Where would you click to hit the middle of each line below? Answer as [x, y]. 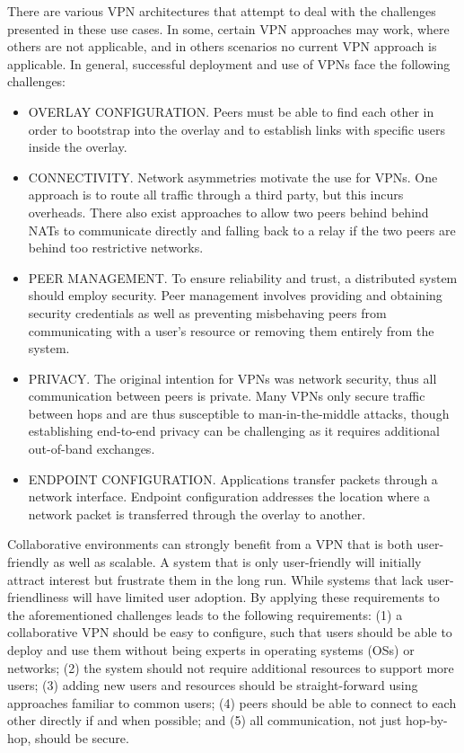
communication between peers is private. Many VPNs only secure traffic [227, 396]
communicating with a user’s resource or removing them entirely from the [231, 330]
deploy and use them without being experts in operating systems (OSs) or [211, 650]
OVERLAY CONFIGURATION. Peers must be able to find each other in [231, 111]
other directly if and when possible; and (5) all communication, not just [205, 720]
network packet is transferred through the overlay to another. [197, 514]
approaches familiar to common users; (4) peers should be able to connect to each [232, 702]
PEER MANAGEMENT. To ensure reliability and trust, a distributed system [243, 277]
